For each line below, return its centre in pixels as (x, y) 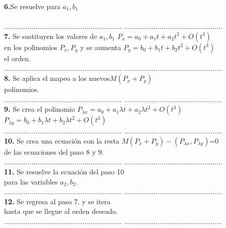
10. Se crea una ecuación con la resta (62, 140)
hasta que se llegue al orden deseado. (61, 211)
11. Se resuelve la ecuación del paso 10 (64, 171)
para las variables (31, 181)
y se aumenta (101, 47)
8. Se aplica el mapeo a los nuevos (57, 78)
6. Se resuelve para (32, 6)
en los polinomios (31, 47)
